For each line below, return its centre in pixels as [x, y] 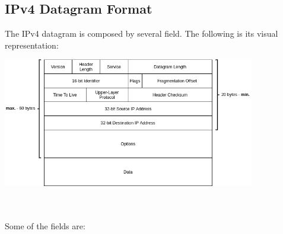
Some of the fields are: [45, 225]
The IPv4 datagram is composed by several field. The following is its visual [141, 33]
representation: [32, 45]
